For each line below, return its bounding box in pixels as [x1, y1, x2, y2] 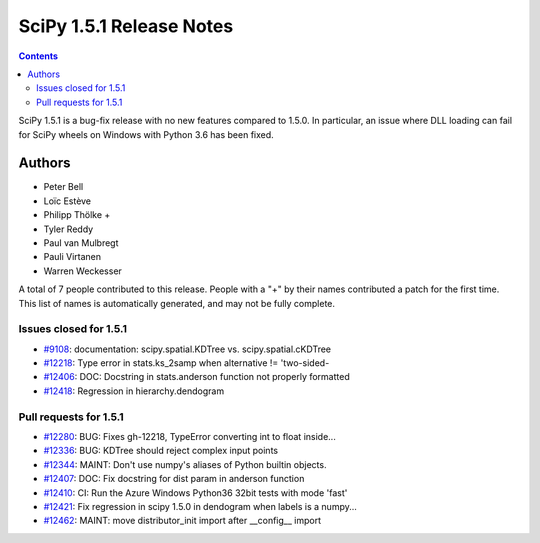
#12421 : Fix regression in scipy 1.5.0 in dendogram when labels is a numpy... [43, 500, 357, 512]
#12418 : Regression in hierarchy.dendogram [43, 385, 225, 397]
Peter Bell [43, 181, 84, 193]
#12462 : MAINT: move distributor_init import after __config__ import [43, 515, 322, 527]
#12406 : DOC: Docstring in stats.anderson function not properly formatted [43, 371, 350, 383]
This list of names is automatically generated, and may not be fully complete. [18, 297, 335, 309]
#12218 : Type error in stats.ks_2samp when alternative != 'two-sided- [43, 357, 330, 369]
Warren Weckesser [43, 265, 122, 277]
